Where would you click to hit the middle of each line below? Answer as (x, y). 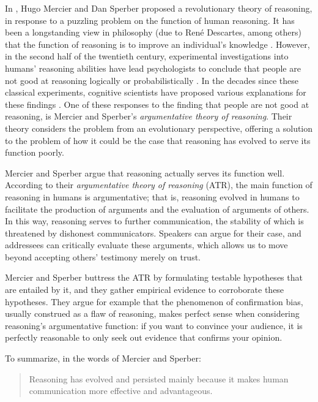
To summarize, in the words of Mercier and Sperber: (103, 358)
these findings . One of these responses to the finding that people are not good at (157, 104)
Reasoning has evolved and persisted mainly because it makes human (159, 378)
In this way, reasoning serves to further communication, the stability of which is (154, 221)
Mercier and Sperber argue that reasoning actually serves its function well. (145, 173)
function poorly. (35, 152)
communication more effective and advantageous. (121, 391)
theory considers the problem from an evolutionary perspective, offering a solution (159, 128)
